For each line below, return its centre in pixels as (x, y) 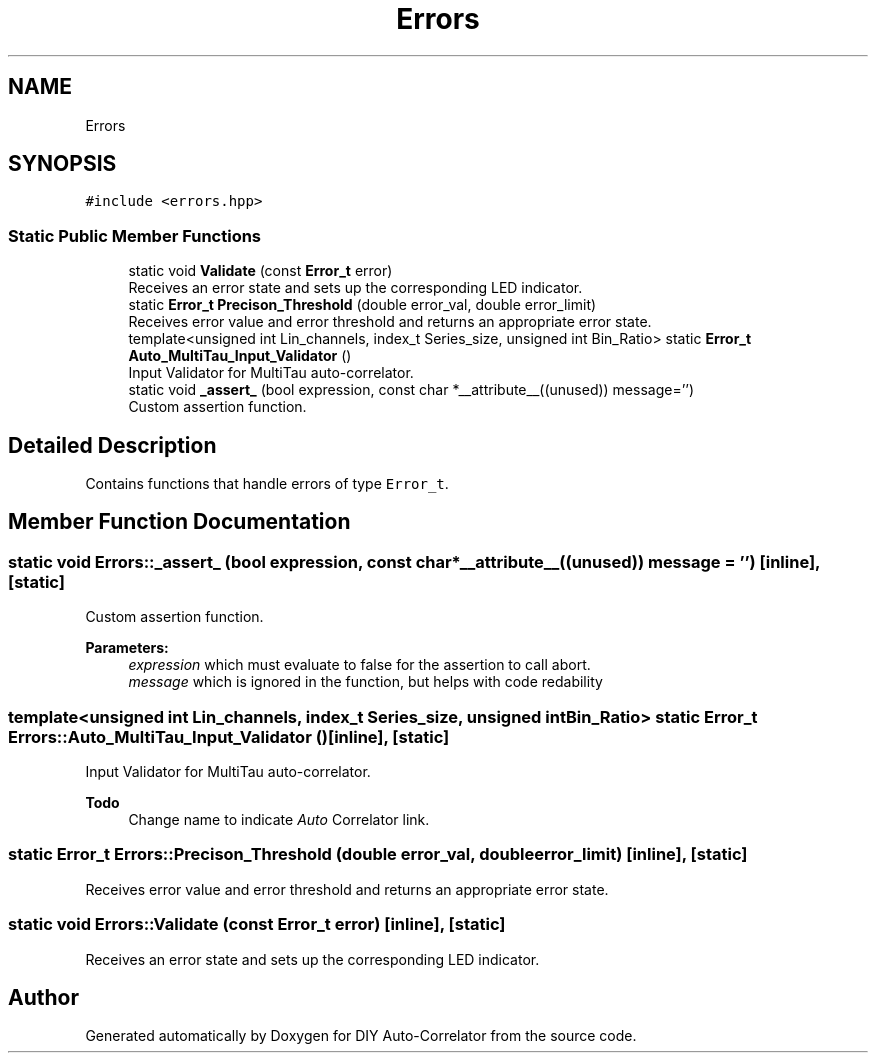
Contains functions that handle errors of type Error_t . (267, 484)
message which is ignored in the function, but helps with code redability (365, 682)
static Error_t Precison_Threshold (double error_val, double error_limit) (362, 305)
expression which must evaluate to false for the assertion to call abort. (359, 665)
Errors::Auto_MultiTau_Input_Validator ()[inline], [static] (229, 736)
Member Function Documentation (179, 522)
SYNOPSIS (62, 164)
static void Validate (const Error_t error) (260, 271)
